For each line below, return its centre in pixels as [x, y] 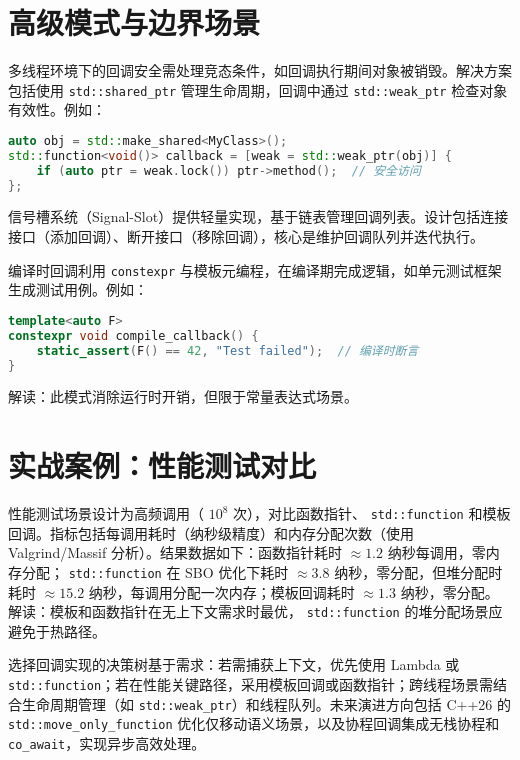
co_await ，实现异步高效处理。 [107, 743]
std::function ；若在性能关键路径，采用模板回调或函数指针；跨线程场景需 [251, 684]
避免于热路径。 [57, 630]
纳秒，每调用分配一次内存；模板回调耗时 [221, 591]
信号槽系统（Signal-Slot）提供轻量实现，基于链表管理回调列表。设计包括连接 [258, 216]
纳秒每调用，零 [436, 552]
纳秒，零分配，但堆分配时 [418, 571]
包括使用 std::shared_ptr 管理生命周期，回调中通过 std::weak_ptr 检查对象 [258, 89]
